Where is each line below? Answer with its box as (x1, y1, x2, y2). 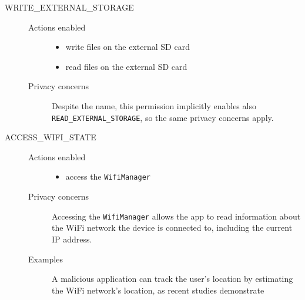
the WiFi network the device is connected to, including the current (52, 221, 293, 234)
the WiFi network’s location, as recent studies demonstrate (52, 284, 264, 296)
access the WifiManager (65, 170, 150, 183)
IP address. (52, 232, 92, 245)
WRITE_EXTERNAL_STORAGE (5, 1, 134, 13)
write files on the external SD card (65, 41, 190, 53)
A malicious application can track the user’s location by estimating (52, 272, 293, 285)
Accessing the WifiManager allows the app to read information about (52, 210, 301, 222)
